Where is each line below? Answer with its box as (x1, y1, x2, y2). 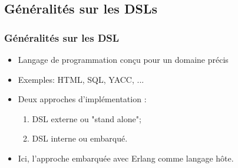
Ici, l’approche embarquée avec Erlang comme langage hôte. (18, 152, 234, 164)
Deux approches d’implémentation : (18, 93, 147, 105)
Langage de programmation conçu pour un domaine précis (18, 53, 229, 65)
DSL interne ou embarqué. (32, 132, 128, 145)
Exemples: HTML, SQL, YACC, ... (18, 73, 144, 85)
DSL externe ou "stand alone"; (32, 112, 141, 125)
